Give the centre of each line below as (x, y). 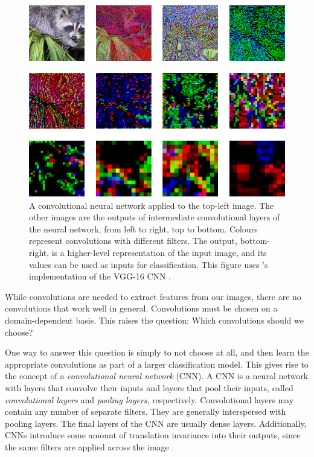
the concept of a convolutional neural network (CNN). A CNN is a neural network (157, 376)
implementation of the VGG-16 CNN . (100, 276)
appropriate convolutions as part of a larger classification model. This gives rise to (157, 364)
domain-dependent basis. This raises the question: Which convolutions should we (154, 320)
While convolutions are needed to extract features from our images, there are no (153, 296)
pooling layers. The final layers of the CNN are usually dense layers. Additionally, (156, 423)
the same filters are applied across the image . (90, 446)
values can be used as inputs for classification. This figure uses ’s (149, 264)
